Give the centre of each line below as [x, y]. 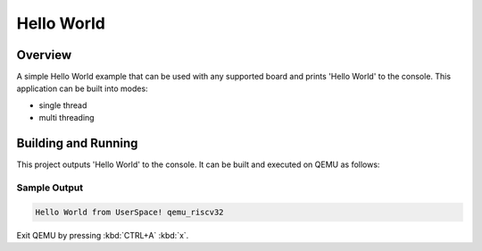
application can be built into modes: [82, 88]
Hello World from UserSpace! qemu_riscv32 [129, 212]
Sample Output [50, 188]
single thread [63, 105]
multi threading [66, 118]
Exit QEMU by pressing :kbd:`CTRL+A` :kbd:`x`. [103, 235]
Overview [44, 55]
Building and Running [77, 143]
